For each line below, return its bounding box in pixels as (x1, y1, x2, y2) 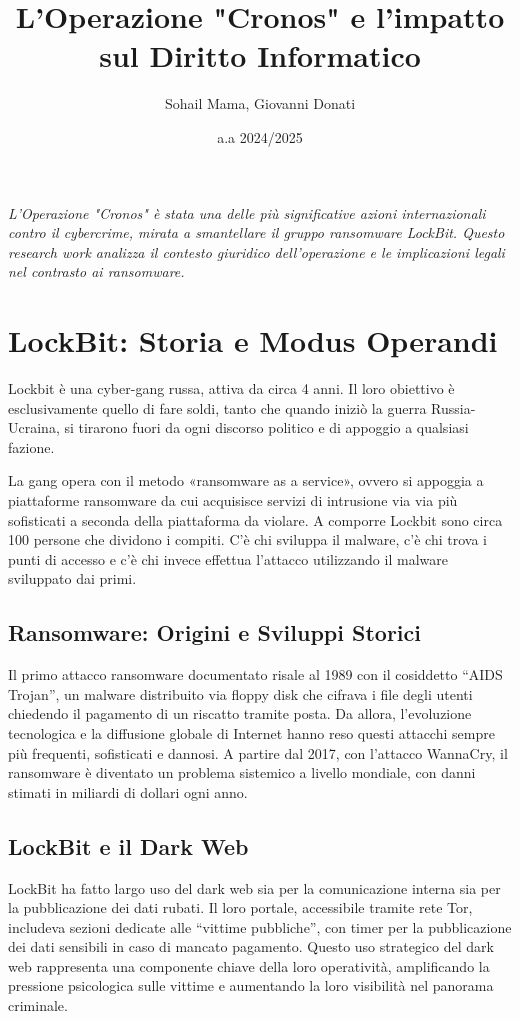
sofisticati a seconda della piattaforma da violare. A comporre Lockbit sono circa (8, 509, 503, 530)
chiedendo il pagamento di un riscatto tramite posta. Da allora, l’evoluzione (8, 703, 472, 724)
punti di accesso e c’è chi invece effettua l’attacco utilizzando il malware (8, 548, 448, 569)
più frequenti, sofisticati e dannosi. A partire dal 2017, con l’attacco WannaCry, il (8, 742, 508, 763)
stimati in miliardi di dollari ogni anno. (8, 781, 248, 802)
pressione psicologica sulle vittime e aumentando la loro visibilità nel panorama (8, 975, 494, 996)
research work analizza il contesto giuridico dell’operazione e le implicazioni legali (8, 241, 505, 262)
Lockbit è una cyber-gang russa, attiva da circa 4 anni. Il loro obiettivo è (8, 378, 455, 398)
